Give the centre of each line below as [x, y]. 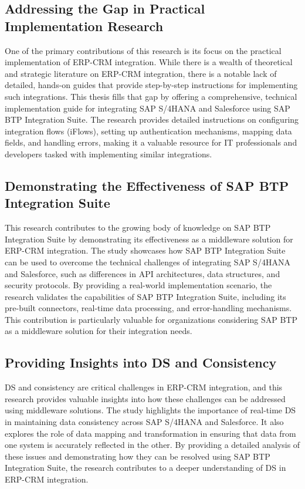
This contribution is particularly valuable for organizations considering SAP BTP [151, 319]
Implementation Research [84, 26]
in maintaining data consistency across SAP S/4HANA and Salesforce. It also [144, 422]
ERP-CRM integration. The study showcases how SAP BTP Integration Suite [145, 250]
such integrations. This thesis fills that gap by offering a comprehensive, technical [151, 96]
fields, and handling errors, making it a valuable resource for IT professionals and [151, 142]
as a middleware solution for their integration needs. [99, 331]
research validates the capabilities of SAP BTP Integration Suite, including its [145, 296]
